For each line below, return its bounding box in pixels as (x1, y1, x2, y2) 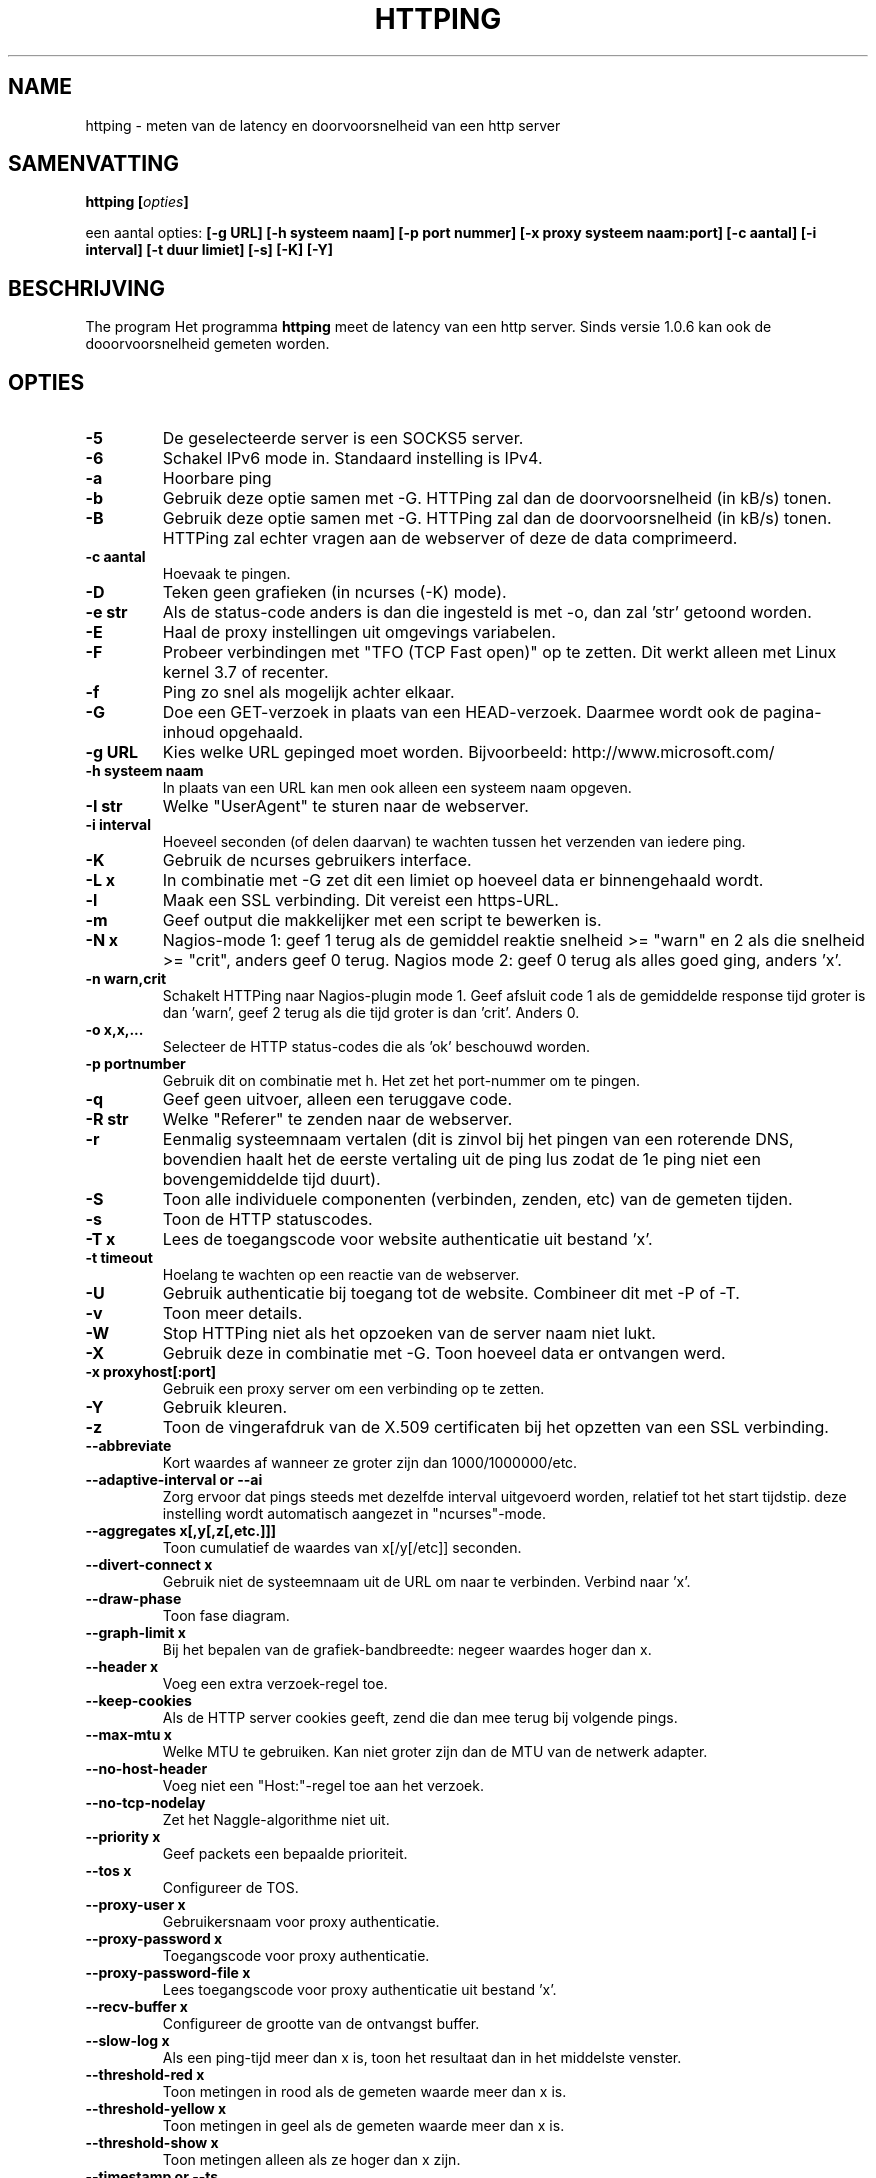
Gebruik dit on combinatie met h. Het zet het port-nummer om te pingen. (162, 1072, 640, 1090)
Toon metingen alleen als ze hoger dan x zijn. (162, 2151, 461, 2169)
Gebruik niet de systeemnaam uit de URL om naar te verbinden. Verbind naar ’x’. (162, 1573, 691, 1591)
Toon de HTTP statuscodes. (162, 1209, 373, 1230)
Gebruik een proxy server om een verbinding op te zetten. (162, 1380, 545, 1398)
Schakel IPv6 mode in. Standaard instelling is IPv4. (162, 448, 543, 469)
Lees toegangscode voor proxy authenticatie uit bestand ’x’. (162, 1981, 557, 1999)
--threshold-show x (85, 2134, 219, 2152)
